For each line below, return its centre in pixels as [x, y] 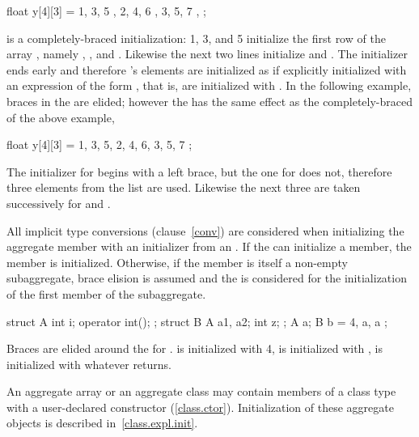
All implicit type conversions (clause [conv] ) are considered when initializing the [205, 230]
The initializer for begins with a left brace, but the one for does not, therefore [199, 171]
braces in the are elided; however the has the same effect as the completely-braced [210, 101]
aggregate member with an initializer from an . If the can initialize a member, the [209, 246]
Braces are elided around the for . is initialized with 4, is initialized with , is [195, 348]
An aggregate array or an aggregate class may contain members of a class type [201, 391]
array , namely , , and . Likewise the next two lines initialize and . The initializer [207, 54]
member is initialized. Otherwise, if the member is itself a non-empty [177, 262]
